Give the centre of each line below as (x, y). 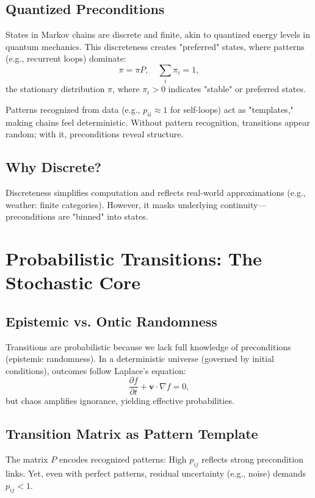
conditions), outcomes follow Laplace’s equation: (96, 370)
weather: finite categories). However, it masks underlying (112, 204)
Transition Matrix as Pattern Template (132, 434)
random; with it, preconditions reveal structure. (95, 134)
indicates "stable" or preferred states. (237, 89)
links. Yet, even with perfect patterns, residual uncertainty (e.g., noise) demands (156, 473)
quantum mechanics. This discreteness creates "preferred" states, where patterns (155, 46)
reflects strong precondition (252, 459)
